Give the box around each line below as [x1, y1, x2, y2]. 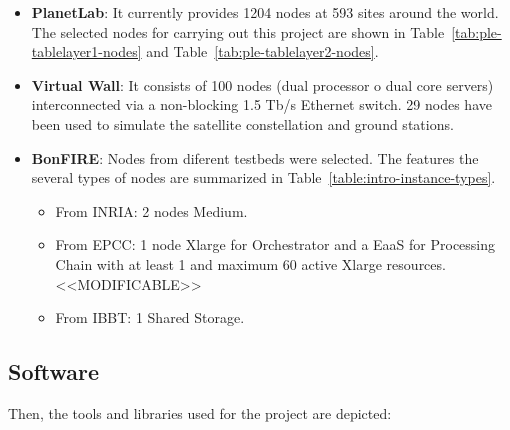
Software [8, 356, 100, 387]
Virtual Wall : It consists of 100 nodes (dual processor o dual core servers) [31, 74, 494, 95]
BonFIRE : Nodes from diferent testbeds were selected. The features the [31, 147, 479, 168]
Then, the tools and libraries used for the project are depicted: [8, 402, 392, 423]
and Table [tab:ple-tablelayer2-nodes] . [146, 41, 379, 62]
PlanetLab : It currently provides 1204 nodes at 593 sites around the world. [31, 2, 499, 22]
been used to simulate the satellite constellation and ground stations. [31, 113, 454, 134]
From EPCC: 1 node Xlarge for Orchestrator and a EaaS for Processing [55, 234, 496, 255]
